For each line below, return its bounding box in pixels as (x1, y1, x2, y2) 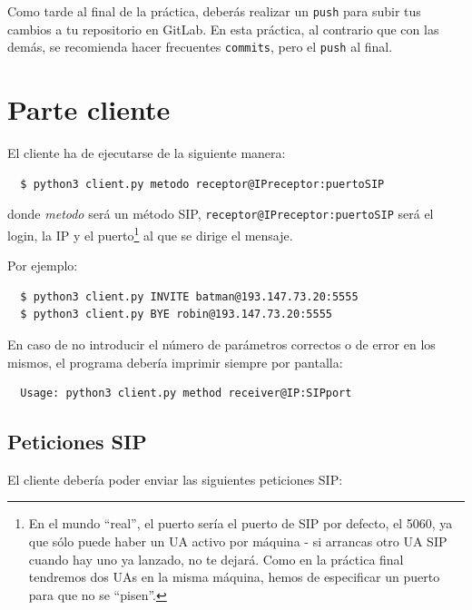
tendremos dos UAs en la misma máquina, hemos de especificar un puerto (28, 567, 440, 586)
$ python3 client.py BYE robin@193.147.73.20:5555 (20, 308, 332, 321)
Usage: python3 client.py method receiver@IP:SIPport (20, 387, 352, 400)
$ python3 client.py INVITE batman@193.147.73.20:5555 (20, 290, 359, 303)
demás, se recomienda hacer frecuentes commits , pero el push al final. (7, 37, 393, 56)
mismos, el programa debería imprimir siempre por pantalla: (7, 352, 343, 371)
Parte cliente (7, 91, 171, 128)
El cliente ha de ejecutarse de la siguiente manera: (7, 143, 286, 162)
